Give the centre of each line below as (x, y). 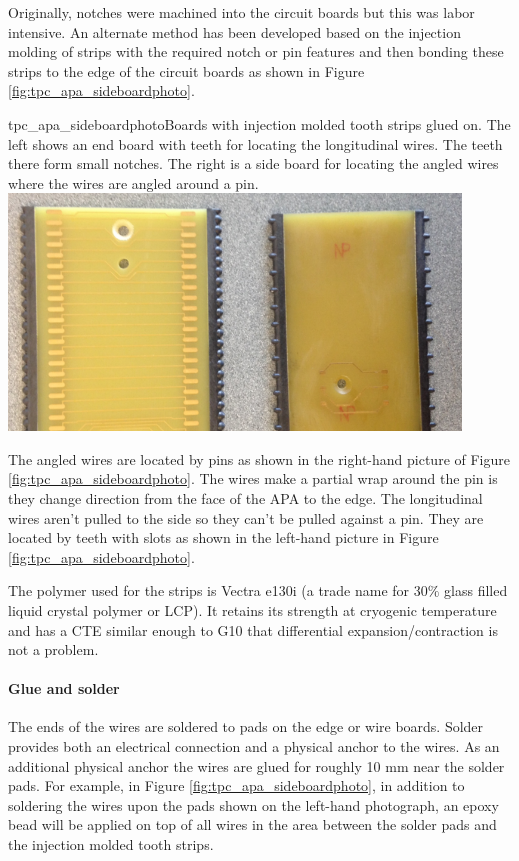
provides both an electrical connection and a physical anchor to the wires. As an (254, 746)
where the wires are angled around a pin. (133, 182)
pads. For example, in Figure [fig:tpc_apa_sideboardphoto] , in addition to (236, 785)
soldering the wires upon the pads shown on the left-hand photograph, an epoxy (253, 804)
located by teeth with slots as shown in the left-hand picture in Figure (223, 537)
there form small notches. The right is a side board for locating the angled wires (253, 163)
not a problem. (53, 649)
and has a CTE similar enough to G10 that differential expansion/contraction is (253, 629)
